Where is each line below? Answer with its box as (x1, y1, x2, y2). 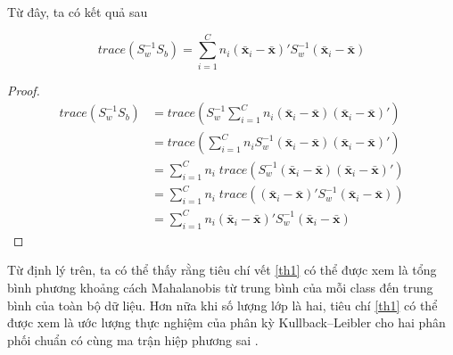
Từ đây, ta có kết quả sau (7, 3, 148, 21)
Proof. (7, 80, 40, 99)
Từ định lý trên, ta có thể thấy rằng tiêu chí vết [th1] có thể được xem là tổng (7, 260, 437, 279)
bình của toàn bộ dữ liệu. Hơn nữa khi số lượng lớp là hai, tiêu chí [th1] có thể (7, 295, 438, 314)
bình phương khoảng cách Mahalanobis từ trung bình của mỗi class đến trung (7, 277, 433, 296)
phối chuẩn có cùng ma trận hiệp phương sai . (7, 330, 259, 349)
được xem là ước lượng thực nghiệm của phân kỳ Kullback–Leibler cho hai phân (7, 313, 446, 332)
